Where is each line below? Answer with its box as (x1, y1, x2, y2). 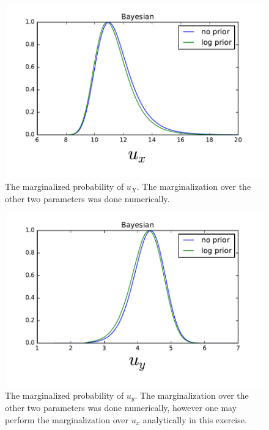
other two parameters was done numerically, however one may (5, 401, 237, 414)
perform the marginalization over (5, 413, 129, 426)
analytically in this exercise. (142, 413, 247, 426)
